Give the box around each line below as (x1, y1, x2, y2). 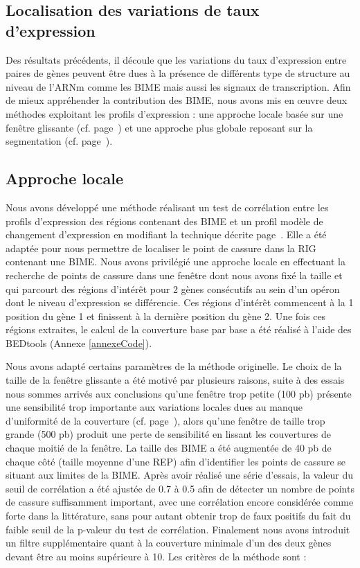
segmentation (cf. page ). (6, 134, 113, 148)
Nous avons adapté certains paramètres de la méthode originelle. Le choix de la (6, 359, 342, 373)
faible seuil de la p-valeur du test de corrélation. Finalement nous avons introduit (6, 522, 350, 536)
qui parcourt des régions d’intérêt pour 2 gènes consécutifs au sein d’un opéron (6, 281, 340, 296)
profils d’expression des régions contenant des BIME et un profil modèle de (6, 213, 323, 228)
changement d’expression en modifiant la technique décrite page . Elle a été (6, 227, 327, 242)
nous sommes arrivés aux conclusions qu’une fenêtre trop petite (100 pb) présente (6, 386, 352, 400)
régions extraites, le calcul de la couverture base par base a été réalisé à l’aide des (6, 322, 352, 337)
